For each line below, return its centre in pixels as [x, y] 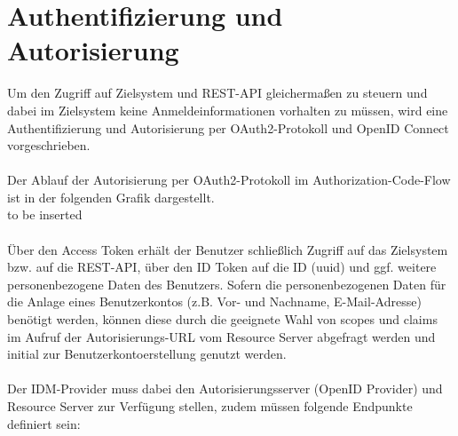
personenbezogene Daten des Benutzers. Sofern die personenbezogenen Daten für [227, 284]
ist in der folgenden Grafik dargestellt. [111, 197]
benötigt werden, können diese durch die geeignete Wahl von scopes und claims [222, 319]
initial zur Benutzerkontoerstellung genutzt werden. [147, 354]
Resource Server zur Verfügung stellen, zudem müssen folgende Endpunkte [210, 406]
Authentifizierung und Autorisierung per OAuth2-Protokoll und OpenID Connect [228, 127]
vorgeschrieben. [49, 145]
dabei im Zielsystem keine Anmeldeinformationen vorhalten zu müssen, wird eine [228, 110]
